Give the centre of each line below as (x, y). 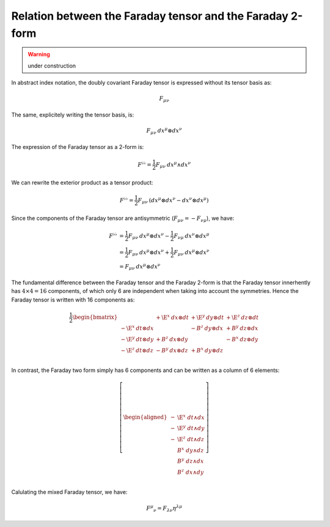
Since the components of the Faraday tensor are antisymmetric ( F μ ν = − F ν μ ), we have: (123, 219)
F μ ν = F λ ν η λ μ (164, 508)
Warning (39, 55)
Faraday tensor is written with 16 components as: (73, 300)
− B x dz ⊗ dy (243, 339)
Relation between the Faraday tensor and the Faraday (150, 16)
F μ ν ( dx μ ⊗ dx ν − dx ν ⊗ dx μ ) (173, 200)
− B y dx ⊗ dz (172, 350)
